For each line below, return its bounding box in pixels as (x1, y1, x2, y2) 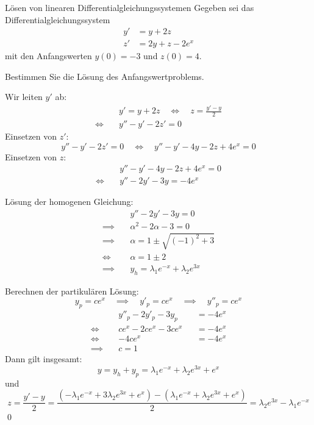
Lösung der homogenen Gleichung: (5, 195, 134, 208)
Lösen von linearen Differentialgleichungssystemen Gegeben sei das (5, 1, 254, 13)
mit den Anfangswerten (5, 49, 92, 62)
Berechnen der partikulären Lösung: (5, 284, 139, 297)
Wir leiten (5, 90, 43, 103)
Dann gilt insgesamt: (5, 352, 82, 365)
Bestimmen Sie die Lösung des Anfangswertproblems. (5, 70, 204, 82)
